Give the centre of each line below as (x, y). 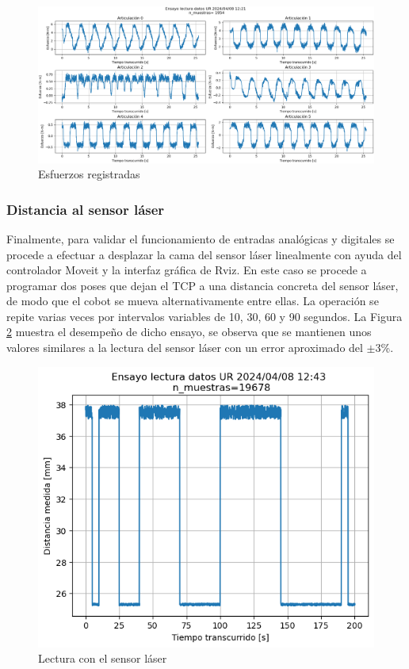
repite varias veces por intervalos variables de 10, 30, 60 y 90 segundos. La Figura (204, 316)
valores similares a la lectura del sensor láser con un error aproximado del (185, 348)
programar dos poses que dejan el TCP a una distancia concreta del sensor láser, (203, 285)
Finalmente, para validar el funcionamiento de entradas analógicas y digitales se (201, 238)
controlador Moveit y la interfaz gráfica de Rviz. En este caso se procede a (187, 270)
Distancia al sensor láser (86, 209)
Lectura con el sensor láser (103, 658)
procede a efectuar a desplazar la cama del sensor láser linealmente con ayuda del (204, 254)
